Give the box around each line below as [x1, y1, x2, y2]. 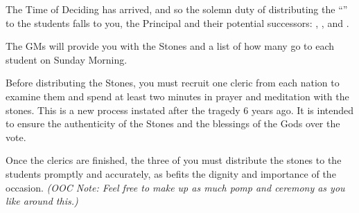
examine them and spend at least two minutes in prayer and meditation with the [6, 89, 349, 103]
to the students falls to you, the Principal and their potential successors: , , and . [6, 15, 349, 30]
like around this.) [6, 194, 78, 208]
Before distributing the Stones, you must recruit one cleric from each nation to [6, 75, 340, 90]
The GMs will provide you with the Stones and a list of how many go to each [6, 39, 335, 53]
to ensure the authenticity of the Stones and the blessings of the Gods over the [6, 116, 340, 131]
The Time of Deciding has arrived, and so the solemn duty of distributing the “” [6, 2, 348, 16]
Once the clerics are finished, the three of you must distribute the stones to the [6, 153, 342, 167]
